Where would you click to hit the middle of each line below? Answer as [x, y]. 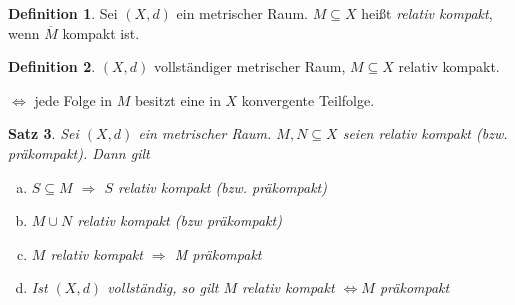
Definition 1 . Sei [63, 13]
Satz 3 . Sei [43, 133]
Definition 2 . [52, 66]
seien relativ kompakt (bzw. [425, 133]
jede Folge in [73, 99]
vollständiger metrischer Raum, [250, 66]
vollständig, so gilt [163, 287]
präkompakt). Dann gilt [79, 152]
